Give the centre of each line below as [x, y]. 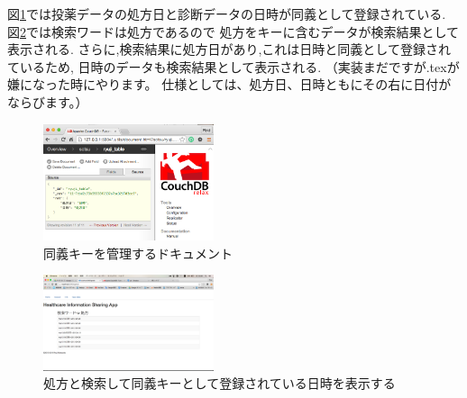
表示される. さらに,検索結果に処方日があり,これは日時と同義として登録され [229, 49]
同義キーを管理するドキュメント [138, 253]
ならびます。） [48, 101]
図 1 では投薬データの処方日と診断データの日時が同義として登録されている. [227, 14]
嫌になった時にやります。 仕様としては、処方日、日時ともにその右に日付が [229, 84]
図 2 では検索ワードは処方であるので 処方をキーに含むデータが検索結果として [233, 31]
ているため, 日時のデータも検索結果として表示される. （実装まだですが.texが [233, 66]
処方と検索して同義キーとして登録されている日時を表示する [220, 383]
